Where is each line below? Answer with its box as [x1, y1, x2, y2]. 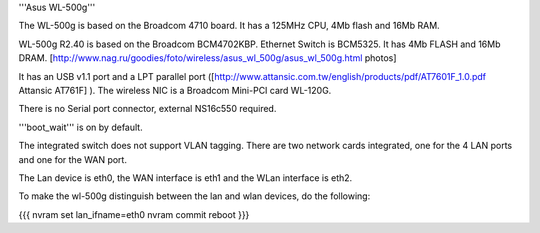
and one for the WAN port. [18, 153, 127, 165]
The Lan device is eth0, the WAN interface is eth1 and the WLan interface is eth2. [18, 171, 353, 184]
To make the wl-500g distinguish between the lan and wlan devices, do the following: [18, 190, 371, 202]
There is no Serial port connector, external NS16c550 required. [18, 103, 277, 115]
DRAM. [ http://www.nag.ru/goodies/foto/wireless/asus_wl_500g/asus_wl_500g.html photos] [18, 52, 397, 64]
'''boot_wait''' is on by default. [18, 121, 144, 133]
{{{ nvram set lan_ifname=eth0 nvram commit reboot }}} [18, 208, 250, 220]
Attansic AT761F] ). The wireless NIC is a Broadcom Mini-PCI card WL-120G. [18, 84, 332, 96]
